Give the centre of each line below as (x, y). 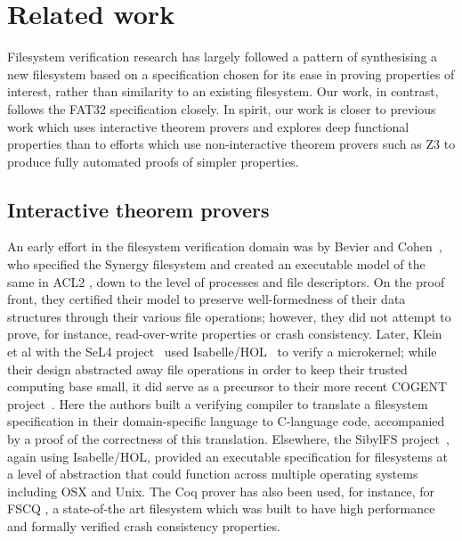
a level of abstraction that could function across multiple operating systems (213, 474)
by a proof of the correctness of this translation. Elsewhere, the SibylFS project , (228, 439)
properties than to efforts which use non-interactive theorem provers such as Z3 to (231, 144)
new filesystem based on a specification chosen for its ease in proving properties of (231, 74)
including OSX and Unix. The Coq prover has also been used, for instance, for (221, 491)
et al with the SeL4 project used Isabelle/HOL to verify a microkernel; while (222, 352)
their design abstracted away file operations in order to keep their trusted (207, 369)
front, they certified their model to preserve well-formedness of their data (207, 299)
